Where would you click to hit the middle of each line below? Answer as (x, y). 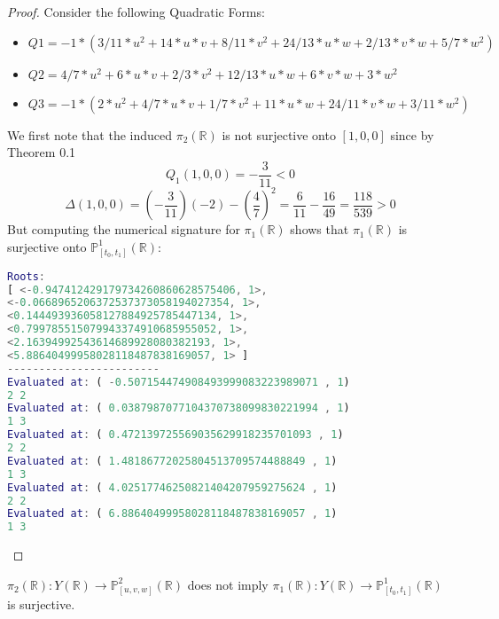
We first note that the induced (90, 134)
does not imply (228, 584)
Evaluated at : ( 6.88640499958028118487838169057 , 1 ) (172, 514)
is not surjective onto (279, 134)
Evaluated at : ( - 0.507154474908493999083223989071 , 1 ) (179, 382)
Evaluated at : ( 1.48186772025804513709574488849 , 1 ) (172, 461)
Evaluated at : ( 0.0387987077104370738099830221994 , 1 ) (179, 408)
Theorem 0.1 (42, 152)
